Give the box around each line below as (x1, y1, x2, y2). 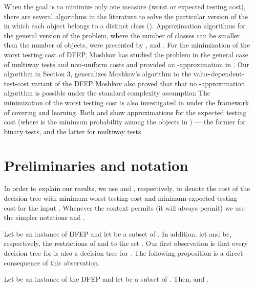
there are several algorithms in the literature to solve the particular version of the (4, 11, 248, 21)
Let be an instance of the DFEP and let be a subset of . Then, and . (4, 274, 209, 284)
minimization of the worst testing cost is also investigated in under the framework (4, 97, 249, 107)
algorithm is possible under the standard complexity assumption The (4, 88, 211, 98)
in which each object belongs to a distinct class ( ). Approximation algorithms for (4, 21, 246, 31)
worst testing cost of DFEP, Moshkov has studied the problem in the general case (4, 49, 248, 59)
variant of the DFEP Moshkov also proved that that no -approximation (31, 78, 245, 88)
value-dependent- (193, 69, 244, 79)
